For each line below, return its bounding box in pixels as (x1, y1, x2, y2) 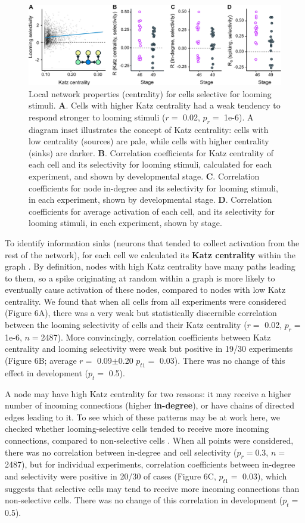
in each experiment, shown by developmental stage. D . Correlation (29, 193, 272, 206)
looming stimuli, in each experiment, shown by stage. (29, 216, 222, 229)
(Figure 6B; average (5, 354, 77, 367)
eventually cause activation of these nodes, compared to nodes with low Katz (5, 283, 286, 296)
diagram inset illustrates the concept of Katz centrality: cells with (29, 123, 269, 135)
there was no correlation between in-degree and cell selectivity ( (5, 445, 237, 458)
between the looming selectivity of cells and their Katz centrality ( (5, 318, 247, 331)
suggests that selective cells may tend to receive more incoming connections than (5, 482, 300, 494)
